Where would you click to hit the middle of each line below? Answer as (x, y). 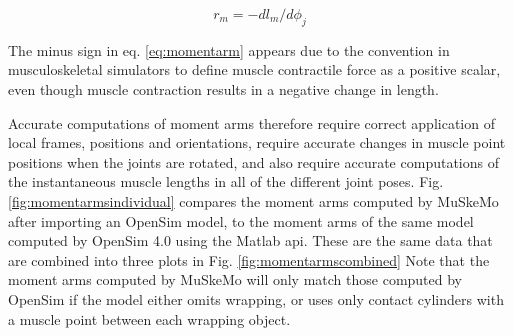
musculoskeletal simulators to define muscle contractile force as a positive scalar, (254, 69)
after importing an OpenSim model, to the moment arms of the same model (241, 220)
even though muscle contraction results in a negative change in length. (223, 88)
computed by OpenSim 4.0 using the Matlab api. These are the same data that (250, 240)
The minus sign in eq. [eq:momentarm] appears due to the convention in (229, 49)
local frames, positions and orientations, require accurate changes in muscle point (257, 142)
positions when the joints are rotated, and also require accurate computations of (253, 161)
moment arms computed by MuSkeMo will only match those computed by (235, 279)
